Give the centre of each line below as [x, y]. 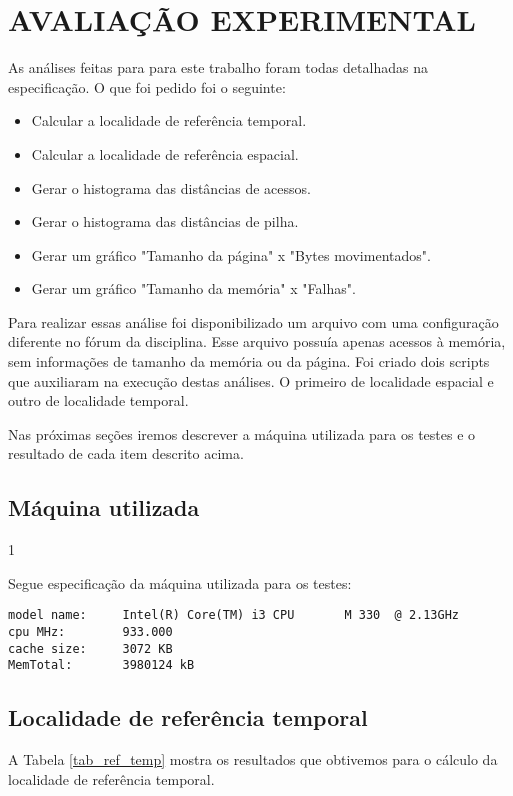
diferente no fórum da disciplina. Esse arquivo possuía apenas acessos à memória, [257, 341]
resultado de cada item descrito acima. [126, 453]
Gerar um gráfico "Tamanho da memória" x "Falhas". [193, 288]
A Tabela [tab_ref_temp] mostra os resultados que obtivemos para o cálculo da [253, 759]
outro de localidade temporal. [98, 400]
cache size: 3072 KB [90, 648]
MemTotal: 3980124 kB [101, 665]
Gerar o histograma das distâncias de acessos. [171, 187]
